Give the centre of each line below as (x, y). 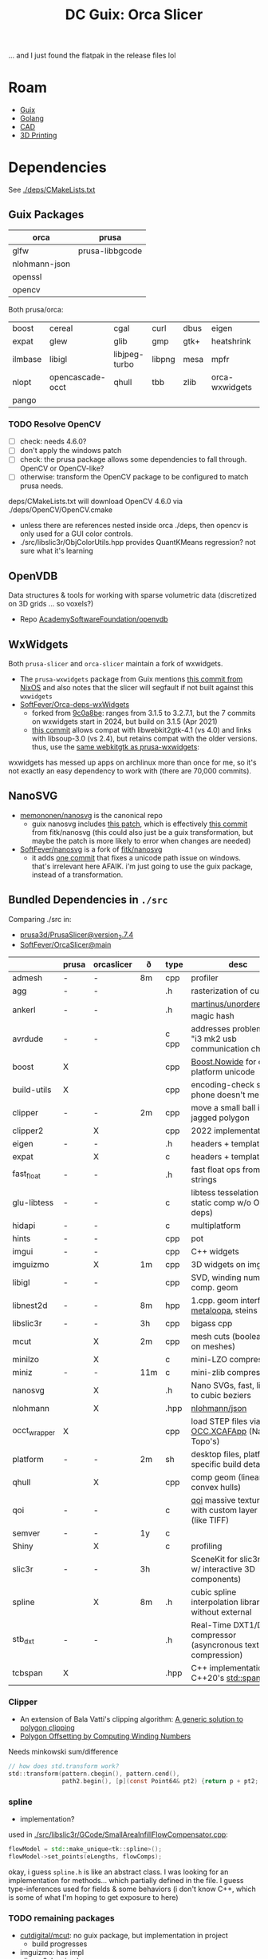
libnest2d (30, 1305)
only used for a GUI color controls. (76, 534)
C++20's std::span (226, 1678)
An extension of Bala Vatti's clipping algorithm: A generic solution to (131, 1719)
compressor (214, 1635)
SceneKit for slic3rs (228, 1559)
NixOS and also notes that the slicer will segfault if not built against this (136, 688)
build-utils (32, 1090)
